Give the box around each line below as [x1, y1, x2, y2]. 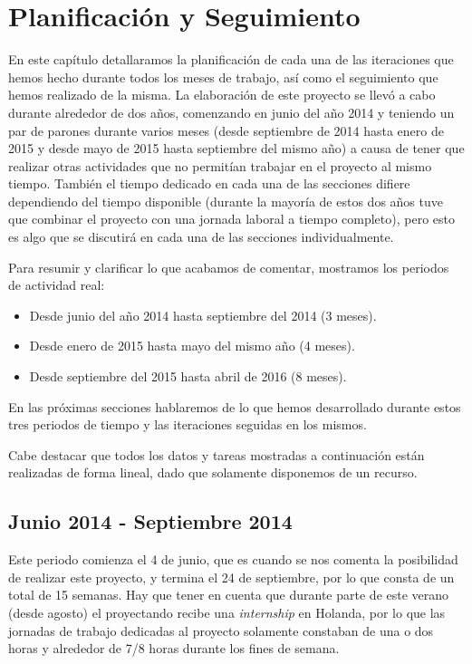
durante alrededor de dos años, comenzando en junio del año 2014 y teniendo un [8, 102, 455, 121]
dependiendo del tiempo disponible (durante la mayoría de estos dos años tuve [8, 191, 443, 210]
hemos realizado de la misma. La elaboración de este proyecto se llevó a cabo [8, 85, 436, 104]
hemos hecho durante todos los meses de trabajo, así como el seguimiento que [8, 67, 438, 86]
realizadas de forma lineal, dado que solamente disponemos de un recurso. [8, 463, 418, 482]
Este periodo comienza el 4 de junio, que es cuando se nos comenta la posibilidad [8, 550, 458, 569]
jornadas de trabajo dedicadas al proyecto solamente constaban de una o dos [8, 621, 434, 640]
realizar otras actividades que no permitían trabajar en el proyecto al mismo [8, 156, 432, 175]
